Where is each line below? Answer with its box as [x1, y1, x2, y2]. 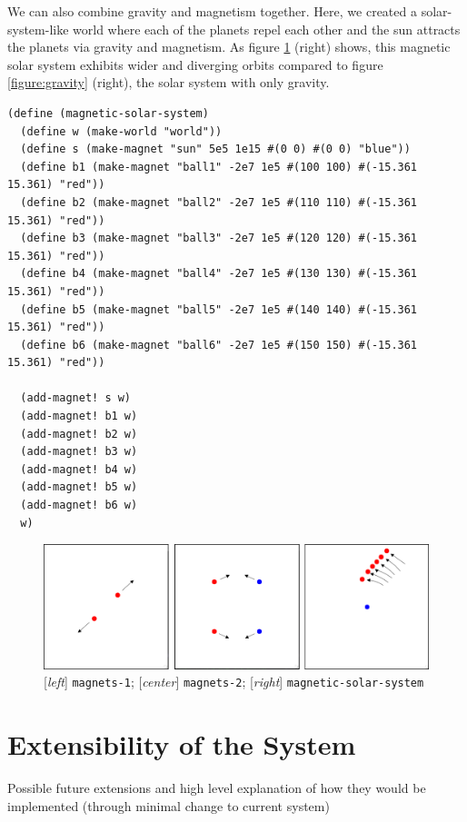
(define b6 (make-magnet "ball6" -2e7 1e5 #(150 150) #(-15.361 [20, 338, 418, 352]
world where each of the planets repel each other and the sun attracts [73, 19, 461, 38]
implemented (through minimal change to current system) [7, 796, 330, 815]
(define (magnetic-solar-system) [7, 106, 209, 120]
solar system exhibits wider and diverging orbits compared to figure [7, 54, 383, 74]
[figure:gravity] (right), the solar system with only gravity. [7, 73, 330, 92]
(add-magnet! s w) [20, 391, 132, 405]
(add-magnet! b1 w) [20, 410, 138, 423]
